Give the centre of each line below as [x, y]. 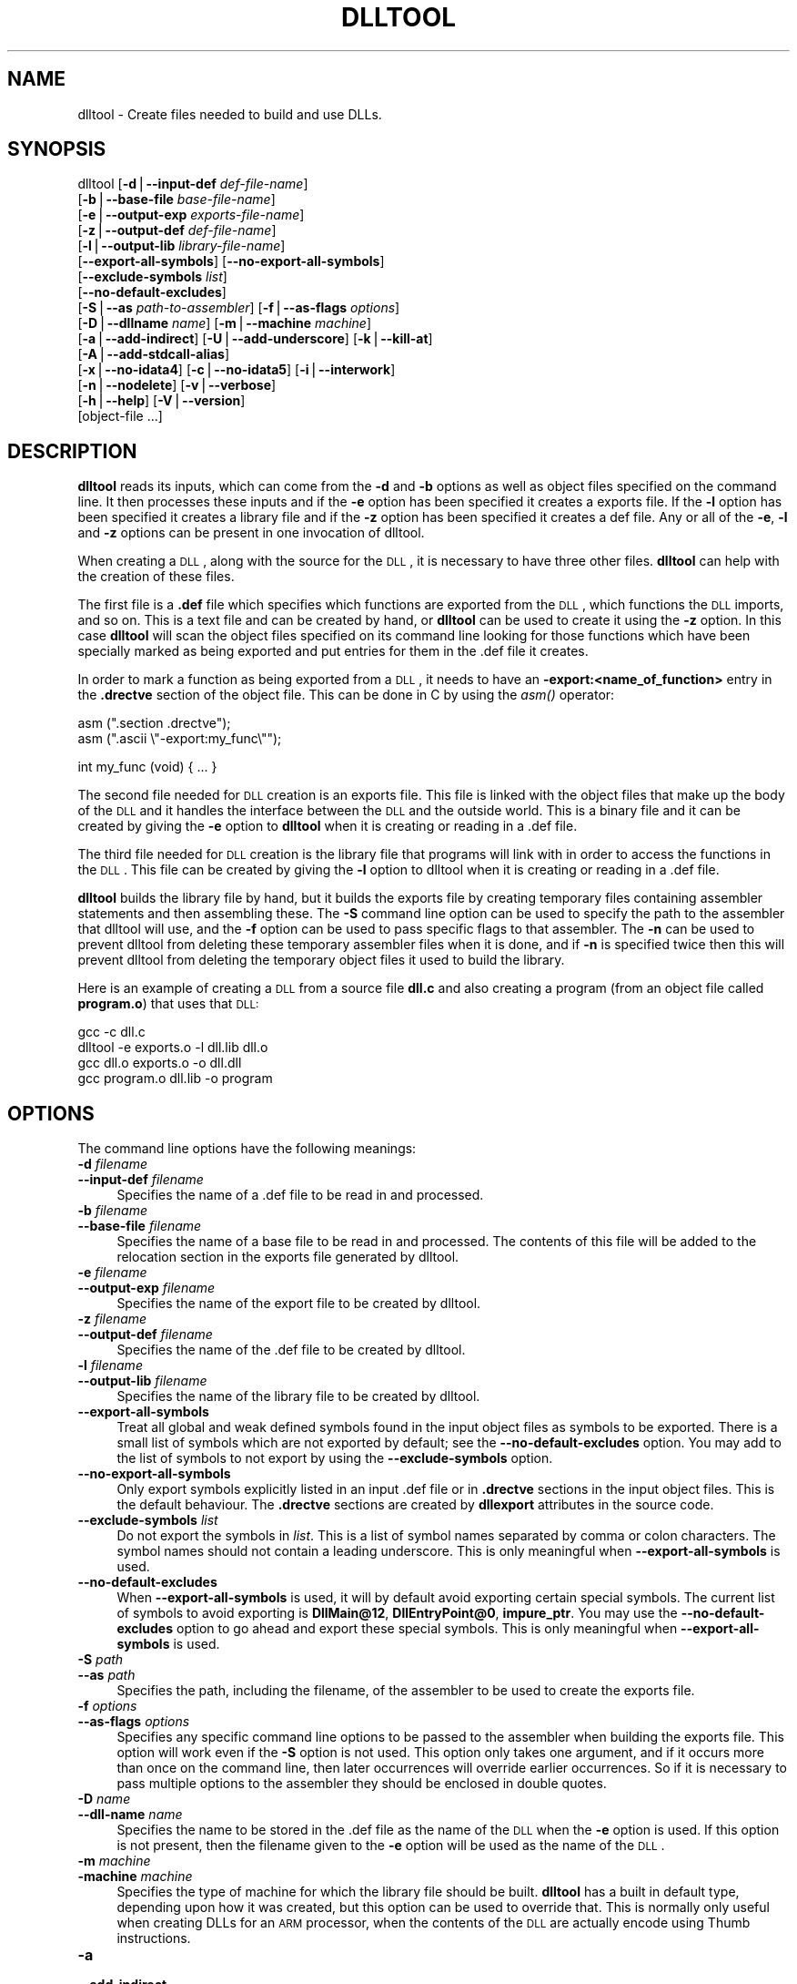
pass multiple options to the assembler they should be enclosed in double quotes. [362, 1784]
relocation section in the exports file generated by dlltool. [288, 1257]
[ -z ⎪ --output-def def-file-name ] [177, 230]
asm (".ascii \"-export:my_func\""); [180, 739]
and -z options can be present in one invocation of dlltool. [251, 533]
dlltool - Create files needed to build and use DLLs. [230, 114]
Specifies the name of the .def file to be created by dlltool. [291, 1350]
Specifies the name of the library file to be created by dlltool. [298, 1396]
